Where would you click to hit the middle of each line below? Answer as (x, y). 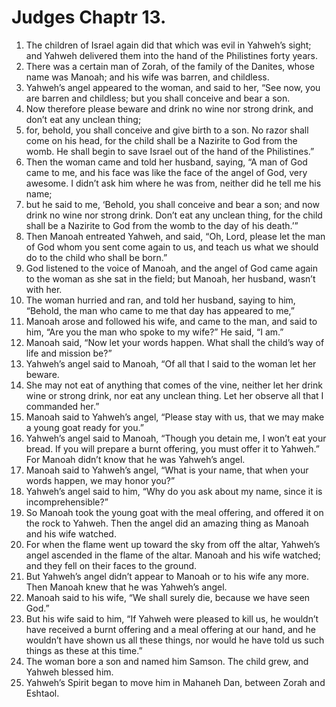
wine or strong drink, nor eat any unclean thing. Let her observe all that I (174, 395)
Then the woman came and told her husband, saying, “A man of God (166, 162)
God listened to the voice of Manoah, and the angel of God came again (172, 268)
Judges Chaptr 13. (89, 17)
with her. (44, 289)
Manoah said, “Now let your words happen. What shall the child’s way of (175, 342)
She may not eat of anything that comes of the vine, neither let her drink (174, 385)
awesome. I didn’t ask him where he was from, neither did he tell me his (173, 183)
